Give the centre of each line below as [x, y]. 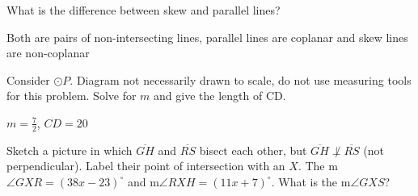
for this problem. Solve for [72, 96]
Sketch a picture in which [70, 150]
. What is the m [311, 181]
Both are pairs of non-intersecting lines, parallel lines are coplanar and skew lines [207, 37]
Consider [28, 79]
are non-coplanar [48, 53]
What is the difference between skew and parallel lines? [144, 10]
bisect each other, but [253, 150]
